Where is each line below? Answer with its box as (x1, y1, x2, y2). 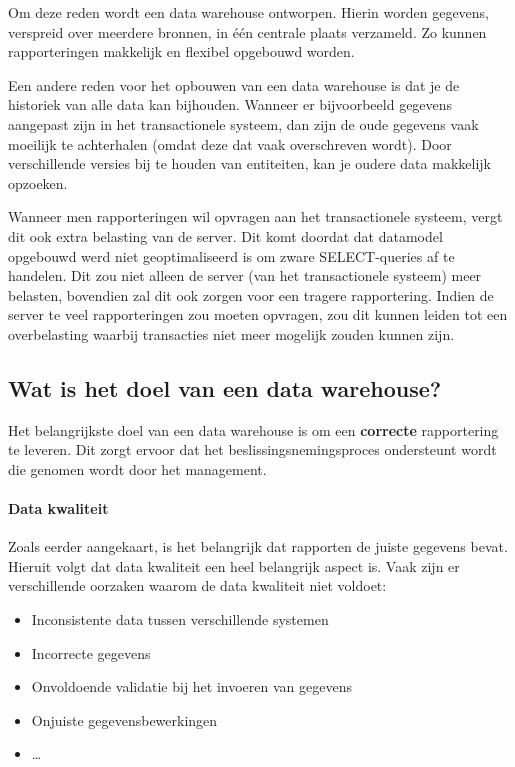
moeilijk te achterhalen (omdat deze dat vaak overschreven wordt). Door (8, 133, 452, 154)
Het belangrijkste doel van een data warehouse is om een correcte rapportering (8, 419, 499, 440)
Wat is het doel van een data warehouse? (8, 372, 442, 403)
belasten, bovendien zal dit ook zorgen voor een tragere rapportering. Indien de (8, 284, 494, 305)
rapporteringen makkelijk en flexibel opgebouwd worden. (8, 41, 355, 62)
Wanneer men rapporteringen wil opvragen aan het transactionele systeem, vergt (8, 206, 503, 227)
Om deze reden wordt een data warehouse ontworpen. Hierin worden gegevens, (8, 2, 490, 22)
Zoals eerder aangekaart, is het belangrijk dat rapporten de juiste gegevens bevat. (8, 536, 508, 557)
